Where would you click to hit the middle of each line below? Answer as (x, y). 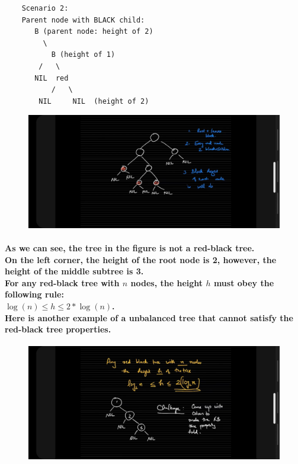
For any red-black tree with (62, 282)
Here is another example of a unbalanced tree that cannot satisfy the (149, 317)
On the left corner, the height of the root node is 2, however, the (141, 259)
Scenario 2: (45, 8)
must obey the (244, 282)
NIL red (52, 78)
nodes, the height (167, 282)
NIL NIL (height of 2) (94, 101)
